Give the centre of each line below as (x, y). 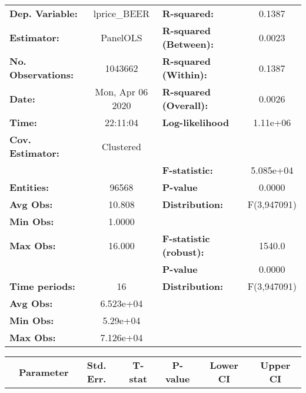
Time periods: (42, 286)
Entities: (29, 187)
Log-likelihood (196, 122)
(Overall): (185, 105)
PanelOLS (122, 37)
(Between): (188, 44)
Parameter (44, 372)
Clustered (122, 146)
